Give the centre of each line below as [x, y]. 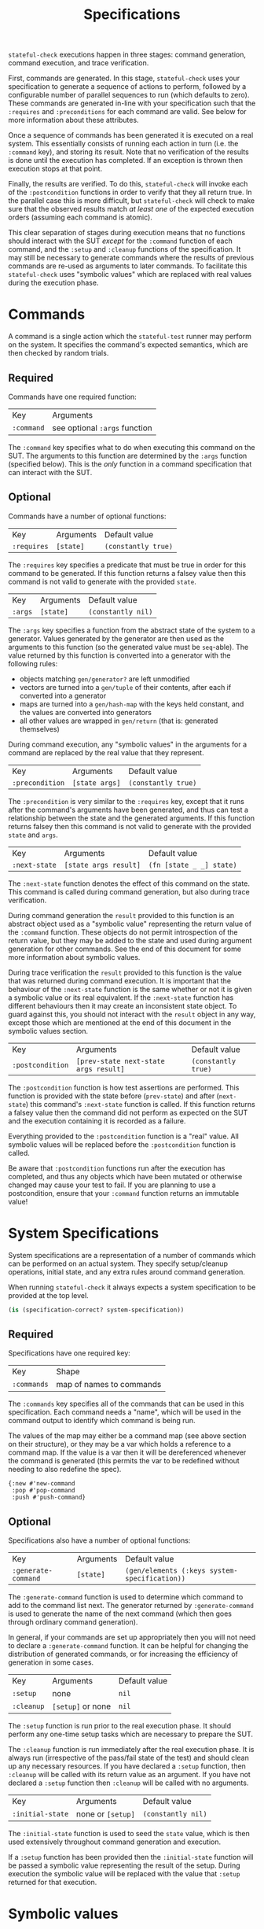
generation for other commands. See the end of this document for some [125, 949]
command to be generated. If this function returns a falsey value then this [127, 573]
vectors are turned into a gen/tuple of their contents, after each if [125, 687]
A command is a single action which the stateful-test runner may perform [130, 337]
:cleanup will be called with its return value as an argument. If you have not [130, 1775]
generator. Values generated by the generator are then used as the [116, 638]
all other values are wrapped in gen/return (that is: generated [119, 721]
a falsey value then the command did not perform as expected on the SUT [128, 1112]
